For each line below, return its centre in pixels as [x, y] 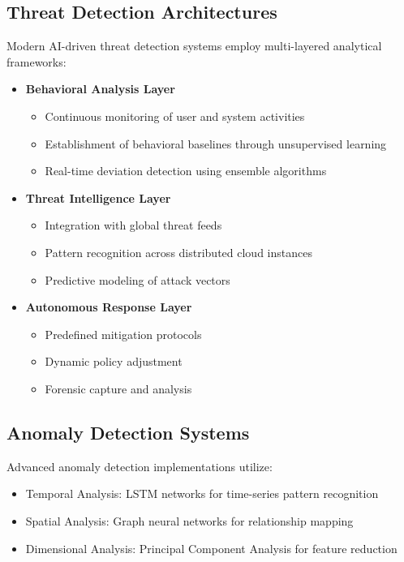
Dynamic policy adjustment [114, 361]
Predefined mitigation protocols [123, 334]
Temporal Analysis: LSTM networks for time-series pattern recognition [202, 493]
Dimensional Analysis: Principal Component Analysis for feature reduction [211, 548]
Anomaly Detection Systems [128, 432]
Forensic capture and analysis [118, 388]
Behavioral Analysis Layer [100, 89]
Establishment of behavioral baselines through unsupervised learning [216, 143]
